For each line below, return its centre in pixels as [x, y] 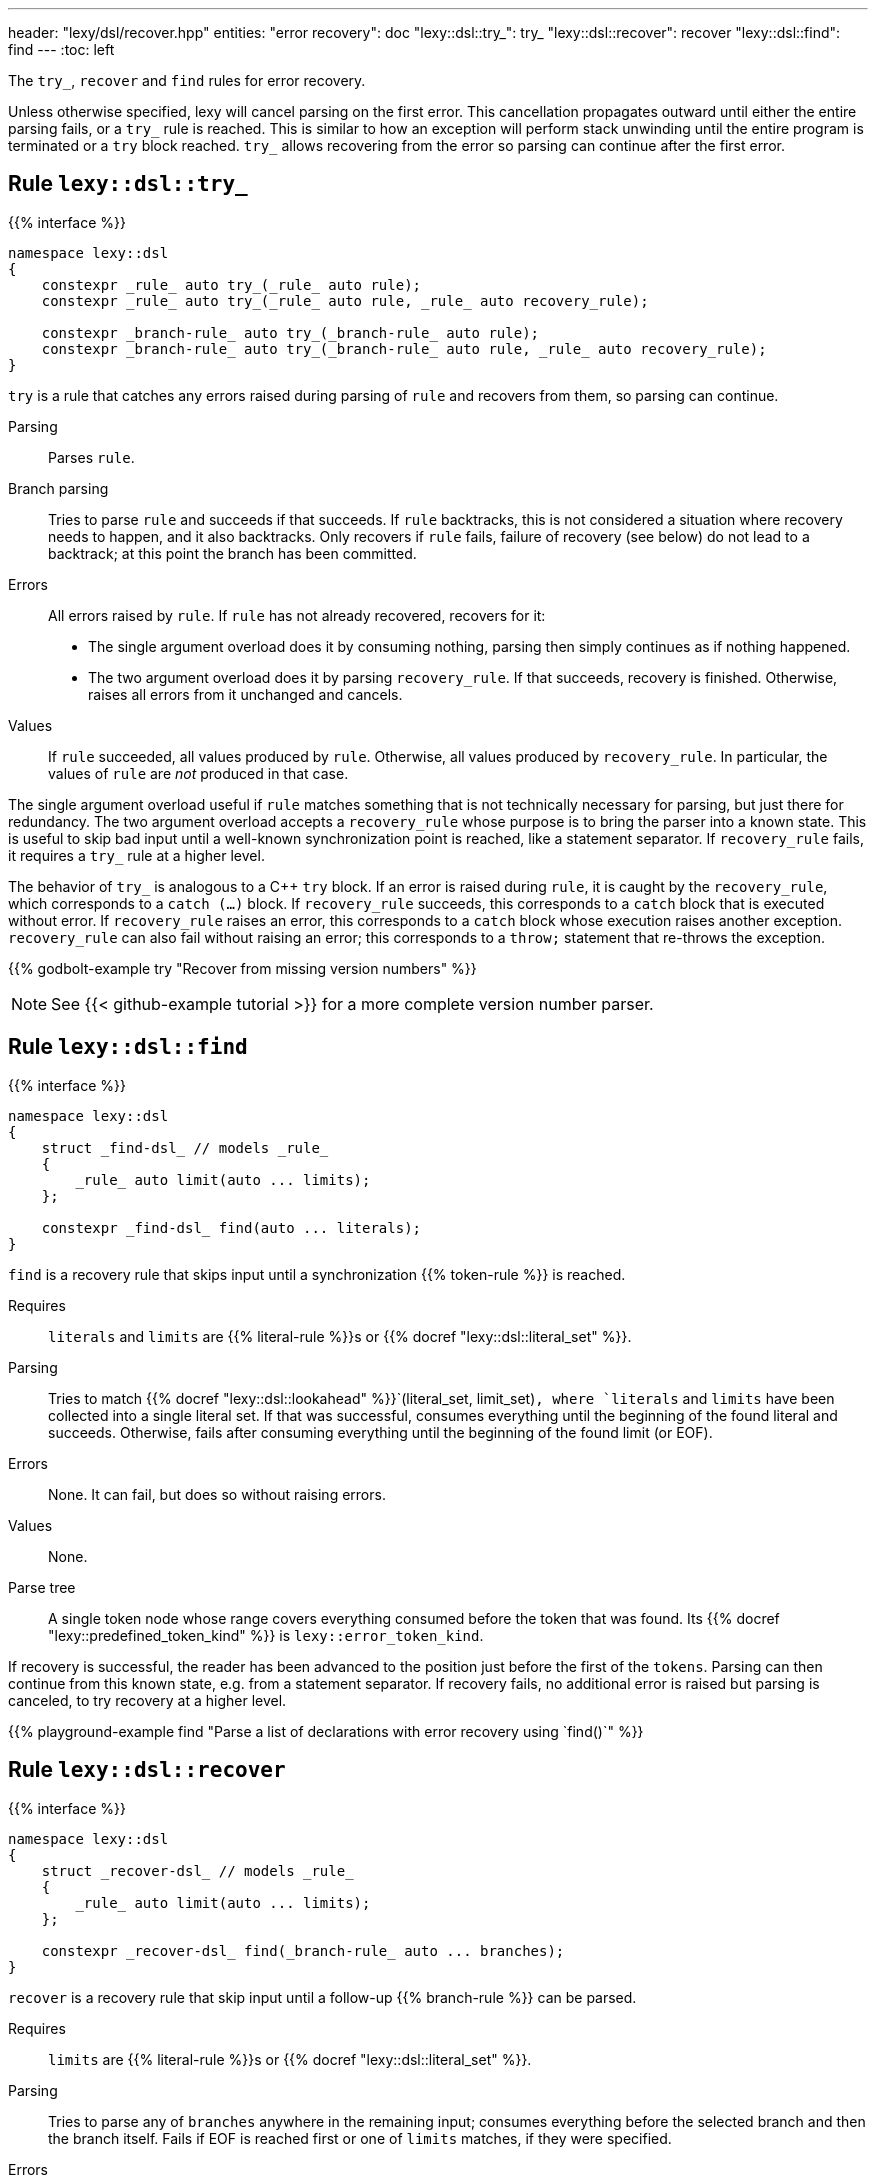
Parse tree [42, 1587]
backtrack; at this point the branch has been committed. [232, 553]
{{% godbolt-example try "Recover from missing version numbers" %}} [242, 968]
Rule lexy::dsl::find [128, 1047]
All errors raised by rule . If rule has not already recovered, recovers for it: [297, 615]
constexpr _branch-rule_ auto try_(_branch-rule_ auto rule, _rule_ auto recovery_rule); [404, 348]
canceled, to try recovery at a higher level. [147, 1700]
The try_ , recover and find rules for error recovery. [187, 80]
